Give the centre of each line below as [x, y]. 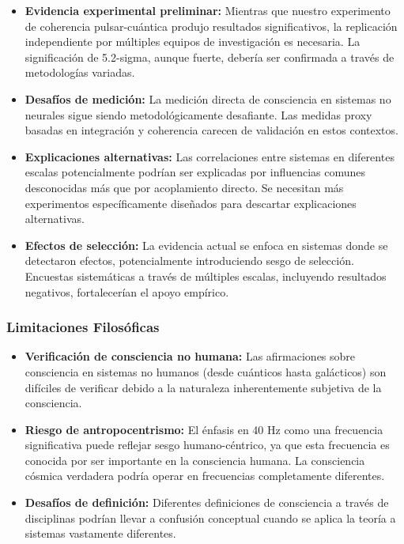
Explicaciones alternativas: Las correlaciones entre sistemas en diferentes [210, 156]
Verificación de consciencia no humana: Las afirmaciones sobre [190, 356]
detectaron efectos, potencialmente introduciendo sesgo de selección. [189, 261]
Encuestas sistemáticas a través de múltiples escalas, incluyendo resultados [206, 276]
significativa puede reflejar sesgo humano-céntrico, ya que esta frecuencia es [207, 445]
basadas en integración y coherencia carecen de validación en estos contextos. [211, 130]
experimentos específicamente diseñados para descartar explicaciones [191, 203]
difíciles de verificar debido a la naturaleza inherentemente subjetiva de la [203, 387]
